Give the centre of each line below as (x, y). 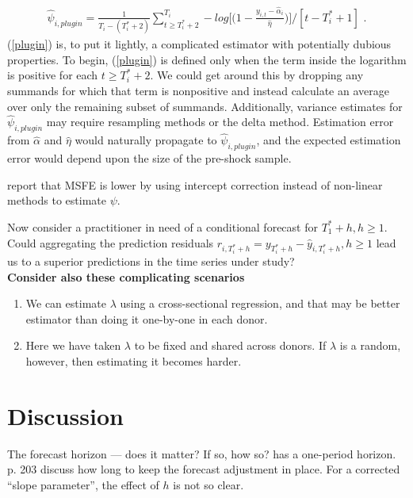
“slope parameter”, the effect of (83, 484)
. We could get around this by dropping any (257, 75)
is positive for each (53, 75)
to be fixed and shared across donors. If (230, 345)
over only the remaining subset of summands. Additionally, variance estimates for (205, 106)
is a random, (370, 345)
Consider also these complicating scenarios (126, 276)
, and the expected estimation (329, 140)
